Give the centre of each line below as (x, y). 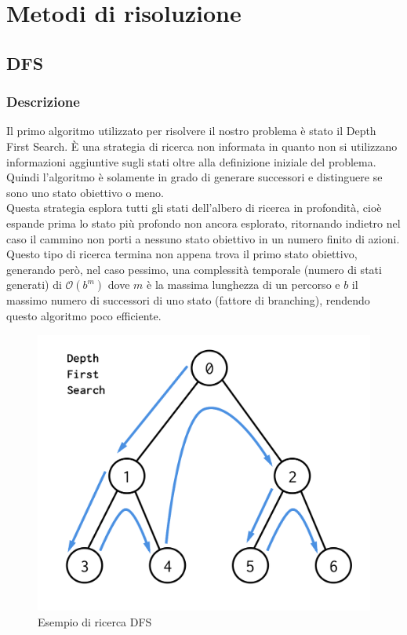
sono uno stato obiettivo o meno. (85, 192)
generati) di (34, 285)
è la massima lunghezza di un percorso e (243, 285)
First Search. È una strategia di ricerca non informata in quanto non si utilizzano (202, 146)
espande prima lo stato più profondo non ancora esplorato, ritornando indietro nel (203, 223)
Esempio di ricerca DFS (95, 621)
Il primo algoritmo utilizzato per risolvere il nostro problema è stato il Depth (191, 131)
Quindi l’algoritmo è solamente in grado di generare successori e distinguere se (194, 177)
